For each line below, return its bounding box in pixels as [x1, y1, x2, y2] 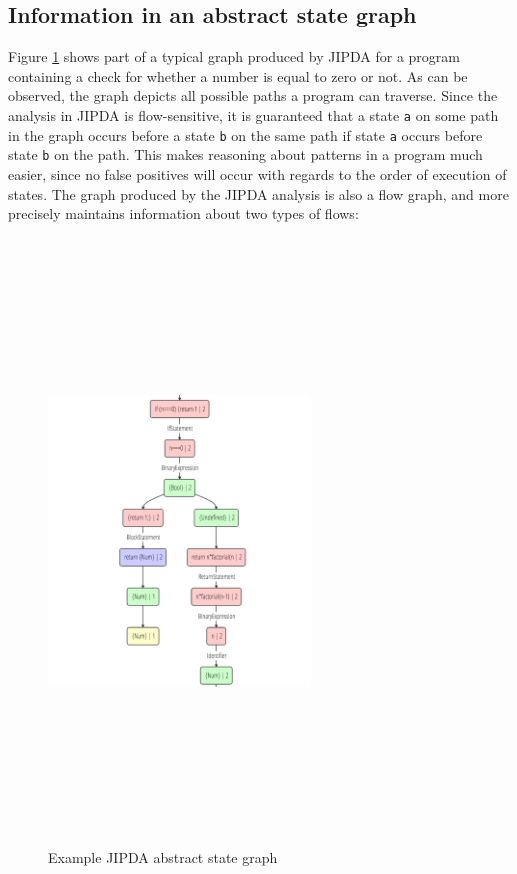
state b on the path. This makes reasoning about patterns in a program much [8, 144, 483, 165]
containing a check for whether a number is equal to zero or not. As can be [8, 65, 468, 86]
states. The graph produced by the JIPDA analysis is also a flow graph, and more [8, 183, 509, 204]
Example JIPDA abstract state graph [48, 847, 278, 868]
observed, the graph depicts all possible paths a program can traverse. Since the [8, 85, 498, 106]
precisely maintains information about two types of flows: [8, 203, 359, 224]
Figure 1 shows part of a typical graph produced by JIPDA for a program [8, 46, 460, 67]
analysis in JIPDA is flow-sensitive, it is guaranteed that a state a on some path [8, 104, 499, 125]
